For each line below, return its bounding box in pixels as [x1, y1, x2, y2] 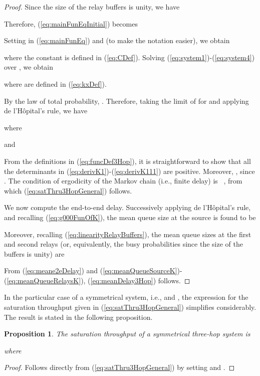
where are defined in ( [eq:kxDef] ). [4, 78, 107, 89]
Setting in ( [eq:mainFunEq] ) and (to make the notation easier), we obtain [4, 35, 230, 46]
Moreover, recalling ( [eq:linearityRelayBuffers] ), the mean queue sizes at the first [4, 229, 251, 239]
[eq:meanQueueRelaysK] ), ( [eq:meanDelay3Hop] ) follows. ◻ [7, 275, 190, 285]
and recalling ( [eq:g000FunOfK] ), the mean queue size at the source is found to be [4, 212, 256, 222]
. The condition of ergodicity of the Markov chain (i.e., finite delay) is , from [4, 175, 242, 186]
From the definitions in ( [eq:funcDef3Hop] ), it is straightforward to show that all [4, 155, 251, 166]
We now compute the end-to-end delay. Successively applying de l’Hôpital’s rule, [4, 202, 251, 213]
